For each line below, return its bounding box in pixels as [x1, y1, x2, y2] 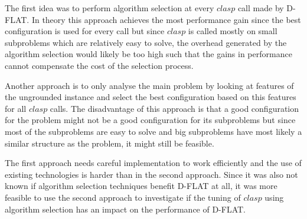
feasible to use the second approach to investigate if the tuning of [5, 191, 241, 203]
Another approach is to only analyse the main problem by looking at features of [5, 79, 294, 91]
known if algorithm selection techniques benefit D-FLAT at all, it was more [5, 180, 277, 192]
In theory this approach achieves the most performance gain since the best [31, 13, 301, 25]
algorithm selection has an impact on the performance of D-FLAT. [5, 203, 246, 215]
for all [5, 102, 27, 114]
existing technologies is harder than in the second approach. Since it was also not [5, 168, 298, 180]
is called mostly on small [188, 25, 277, 37]
